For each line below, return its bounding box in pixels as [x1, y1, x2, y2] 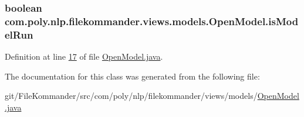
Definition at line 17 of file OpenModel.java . [5, 50, 163, 63]
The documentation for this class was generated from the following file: [5, 70, 260, 82]
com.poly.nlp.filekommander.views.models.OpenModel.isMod [5, 13, 299, 28]
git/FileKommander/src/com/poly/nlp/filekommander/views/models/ [5, 90, 258, 102]
